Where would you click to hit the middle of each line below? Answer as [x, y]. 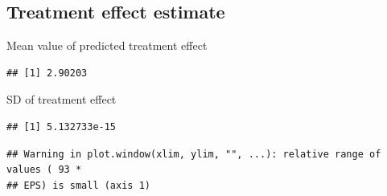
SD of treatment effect [62, 99]
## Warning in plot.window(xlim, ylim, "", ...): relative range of [194, 154]
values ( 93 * [44, 170]
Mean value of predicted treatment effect [107, 45]
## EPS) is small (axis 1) [78, 185]
